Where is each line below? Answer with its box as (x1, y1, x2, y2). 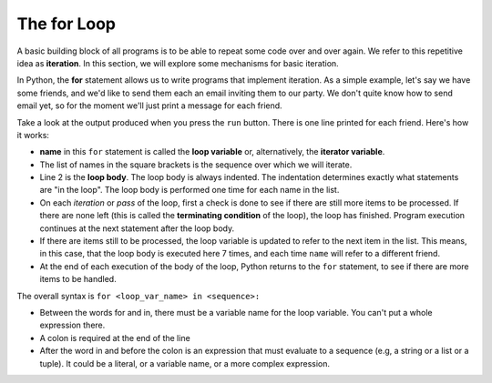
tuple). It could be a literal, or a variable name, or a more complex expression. (39, 358, 330, 368)
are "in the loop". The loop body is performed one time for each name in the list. (39, 185, 340, 196)
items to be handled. (39, 274, 118, 285)
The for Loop (16, 14, 117, 34)
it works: (16, 129, 50, 140)
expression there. (39, 319, 106, 331)
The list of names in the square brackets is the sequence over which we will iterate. (39, 159, 353, 170)
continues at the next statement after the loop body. (39, 223, 235, 234)
